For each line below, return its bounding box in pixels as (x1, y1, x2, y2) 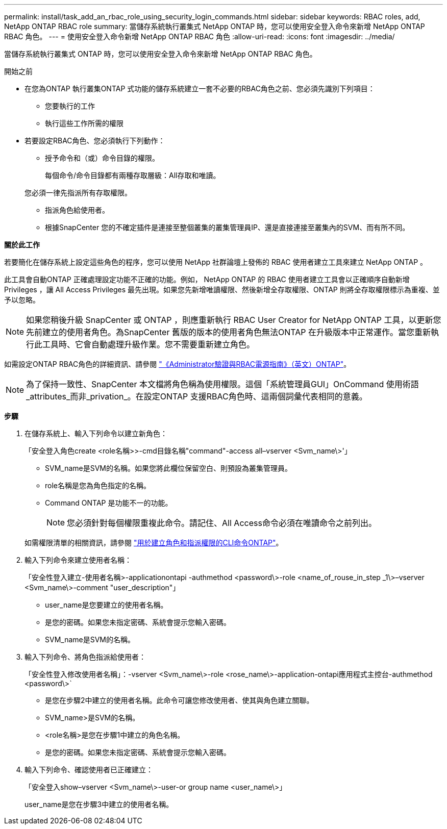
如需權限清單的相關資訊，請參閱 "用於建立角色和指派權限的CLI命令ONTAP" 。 (24, 538, 283, 547)
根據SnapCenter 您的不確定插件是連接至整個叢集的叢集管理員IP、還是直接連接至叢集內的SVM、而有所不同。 (45, 223, 410, 232)
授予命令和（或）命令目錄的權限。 (45, 154, 159, 162)
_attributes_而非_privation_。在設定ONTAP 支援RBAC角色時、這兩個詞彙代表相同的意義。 (26, 391, 367, 401)
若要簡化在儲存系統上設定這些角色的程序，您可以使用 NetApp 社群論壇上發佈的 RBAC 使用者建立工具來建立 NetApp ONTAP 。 (4, 258, 428, 266)
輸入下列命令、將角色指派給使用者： (24, 652, 146, 661)
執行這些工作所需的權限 (45, 119, 123, 128)
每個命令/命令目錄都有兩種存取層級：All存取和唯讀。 (45, 171, 220, 180)
